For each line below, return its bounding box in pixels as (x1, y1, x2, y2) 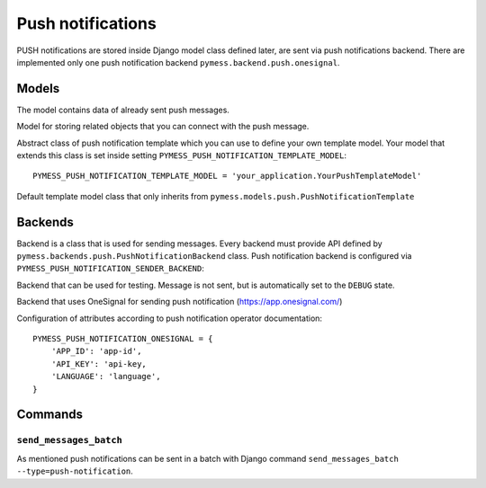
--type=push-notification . (16, 466, 134, 476)
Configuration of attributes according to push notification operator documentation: (16, 313, 323, 324)
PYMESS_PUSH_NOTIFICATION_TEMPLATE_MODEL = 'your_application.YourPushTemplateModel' (32, 171, 422, 182)
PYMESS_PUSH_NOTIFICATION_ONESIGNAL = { (32, 333, 213, 344)
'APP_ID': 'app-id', (50, 346, 142, 357)
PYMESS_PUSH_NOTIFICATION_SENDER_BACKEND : (16, 263, 204, 274)
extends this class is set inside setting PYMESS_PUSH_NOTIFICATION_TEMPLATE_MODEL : (16, 150, 346, 161)
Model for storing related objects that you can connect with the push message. (16, 121, 310, 132)
